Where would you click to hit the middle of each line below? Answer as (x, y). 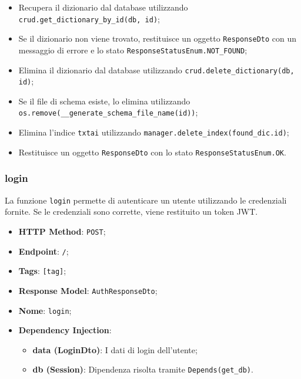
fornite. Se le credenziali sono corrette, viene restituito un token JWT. (131, 212)
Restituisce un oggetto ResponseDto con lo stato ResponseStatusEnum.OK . (152, 152)
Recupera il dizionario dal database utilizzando (103, 7)
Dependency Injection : (65, 330)
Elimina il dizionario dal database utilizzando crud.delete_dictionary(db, (156, 70)
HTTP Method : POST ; (62, 231)
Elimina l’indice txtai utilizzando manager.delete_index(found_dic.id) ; (154, 132)
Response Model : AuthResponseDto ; (88, 290)
